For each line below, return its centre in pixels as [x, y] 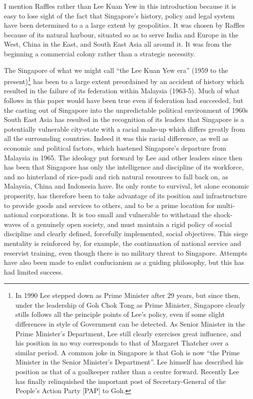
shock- [223, 215]
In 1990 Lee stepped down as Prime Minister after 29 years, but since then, [128, 295]
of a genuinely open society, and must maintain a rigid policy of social [127, 224]
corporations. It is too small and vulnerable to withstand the [121, 215]
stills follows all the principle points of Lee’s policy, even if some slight [120, 314]
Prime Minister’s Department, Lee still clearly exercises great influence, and [128, 333]
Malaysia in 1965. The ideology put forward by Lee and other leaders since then [123, 157]
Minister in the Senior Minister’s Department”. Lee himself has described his [129, 362]
